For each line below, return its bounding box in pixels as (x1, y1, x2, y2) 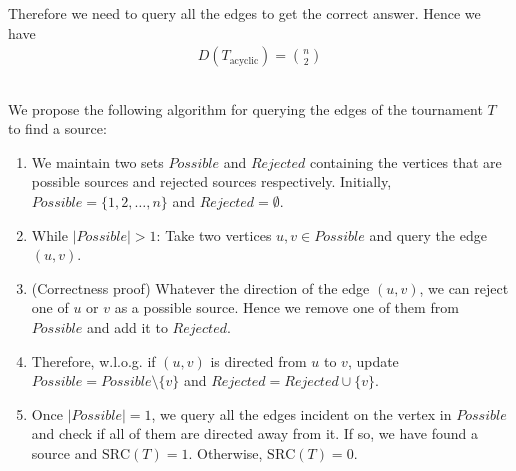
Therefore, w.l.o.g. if (31, 350, 156, 371)
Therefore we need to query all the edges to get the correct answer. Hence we (8, 3, 481, 23)
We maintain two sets (31, 151, 164, 172)
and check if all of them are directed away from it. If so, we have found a (31, 423, 479, 444)
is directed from (210, 350, 307, 371)
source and (31, 442, 98, 463)
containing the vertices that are (309, 151, 502, 172)
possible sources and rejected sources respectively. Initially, (31, 171, 392, 192)
